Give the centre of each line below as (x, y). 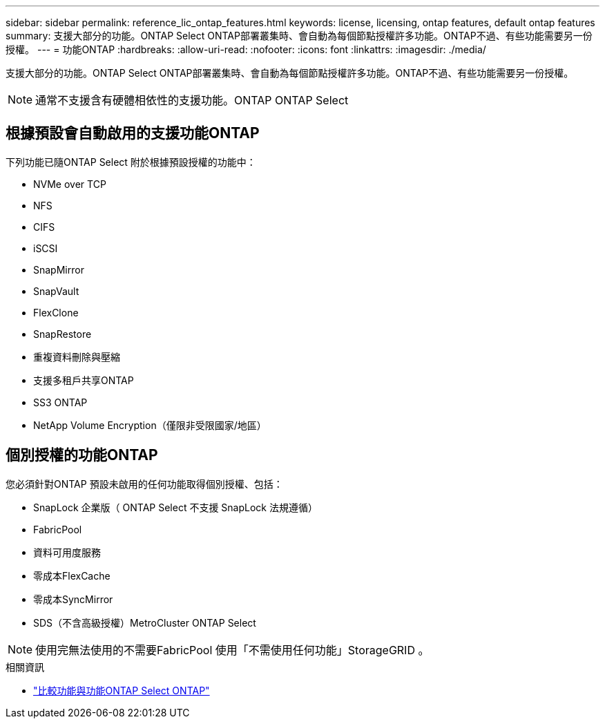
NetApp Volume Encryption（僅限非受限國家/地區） (150, 425)
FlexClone (56, 312)
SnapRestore (63, 334)
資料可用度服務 (67, 552)
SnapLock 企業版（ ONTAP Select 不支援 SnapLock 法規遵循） (175, 507)
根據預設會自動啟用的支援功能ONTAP (133, 133)
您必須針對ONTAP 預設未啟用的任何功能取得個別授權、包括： (144, 484)
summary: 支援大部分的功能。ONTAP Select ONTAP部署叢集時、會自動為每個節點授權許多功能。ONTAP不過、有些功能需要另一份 (299, 36)
